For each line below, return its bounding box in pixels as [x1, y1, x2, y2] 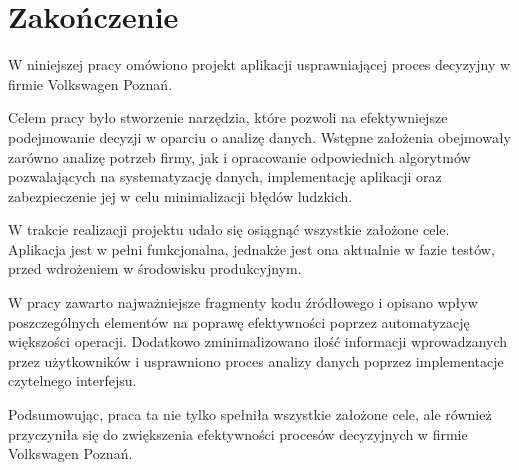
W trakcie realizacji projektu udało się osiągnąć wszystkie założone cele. [8, 219, 450, 240]
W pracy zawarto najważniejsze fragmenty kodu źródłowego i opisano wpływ [8, 292, 478, 313]
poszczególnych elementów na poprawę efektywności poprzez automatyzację [8, 311, 470, 332]
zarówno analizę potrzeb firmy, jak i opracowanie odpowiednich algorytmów [8, 146, 471, 167]
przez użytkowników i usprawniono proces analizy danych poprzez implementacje [8, 350, 504, 371]
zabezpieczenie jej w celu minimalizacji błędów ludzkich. [8, 185, 353, 206]
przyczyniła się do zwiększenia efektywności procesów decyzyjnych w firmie [8, 423, 468, 444]
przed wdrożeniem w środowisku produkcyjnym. [8, 258, 302, 279]
